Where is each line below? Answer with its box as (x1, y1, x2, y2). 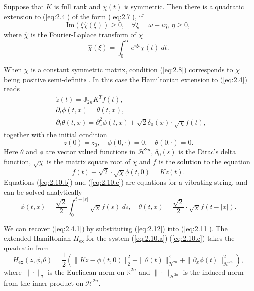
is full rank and (54, 1, 101, 11)
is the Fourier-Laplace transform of (30, 29, 136, 40)
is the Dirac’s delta (178, 146, 236, 157)
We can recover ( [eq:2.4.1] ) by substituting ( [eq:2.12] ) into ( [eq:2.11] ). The (4, 223, 228, 233)
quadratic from (4, 242, 49, 252)
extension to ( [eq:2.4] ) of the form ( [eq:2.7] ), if (4, 11, 143, 21)
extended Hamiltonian (4, 233, 71, 243)
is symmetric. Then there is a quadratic (124, 1, 244, 11)
